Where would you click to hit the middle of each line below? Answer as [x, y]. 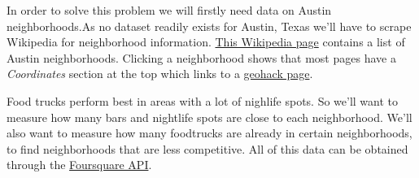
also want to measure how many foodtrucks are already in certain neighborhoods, [209, 133]
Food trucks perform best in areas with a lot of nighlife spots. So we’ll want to [203, 100]
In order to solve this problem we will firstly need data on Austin [169, 10]
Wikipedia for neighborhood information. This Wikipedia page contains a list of [206, 42]
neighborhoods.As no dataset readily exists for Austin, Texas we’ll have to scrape [209, 26]
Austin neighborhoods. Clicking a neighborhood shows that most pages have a [201, 57]
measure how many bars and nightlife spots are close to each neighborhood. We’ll [209, 117]
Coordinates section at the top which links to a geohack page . [160, 74]
